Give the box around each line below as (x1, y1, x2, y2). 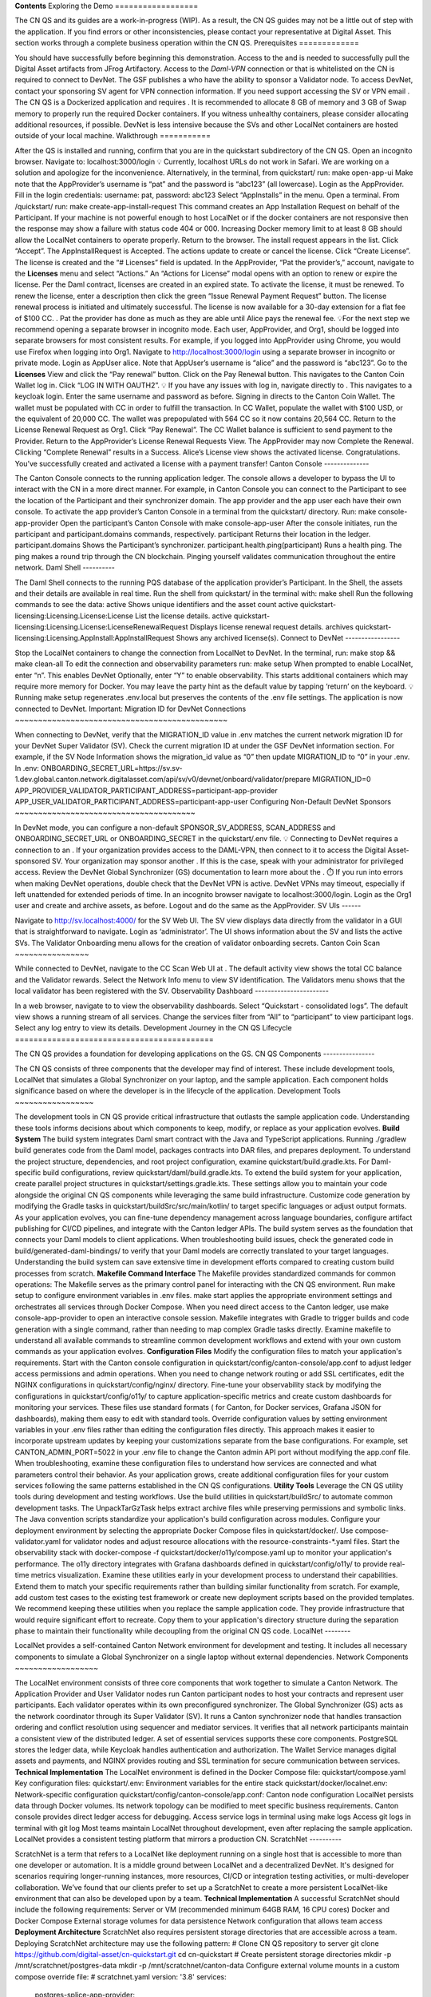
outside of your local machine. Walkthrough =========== (14, 131, 212, 141)
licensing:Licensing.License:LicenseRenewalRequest (14, 622, 188, 632)
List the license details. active (134, 611, 232, 621)
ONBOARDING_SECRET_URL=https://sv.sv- (41, 763, 183, 772)
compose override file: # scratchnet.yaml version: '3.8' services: (14, 1971, 227, 1981)
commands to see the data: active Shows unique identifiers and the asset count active (14, 600, 299, 609)
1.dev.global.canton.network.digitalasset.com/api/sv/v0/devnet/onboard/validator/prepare (14, 775, 311, 784)
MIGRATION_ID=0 (312, 775, 371, 784)
